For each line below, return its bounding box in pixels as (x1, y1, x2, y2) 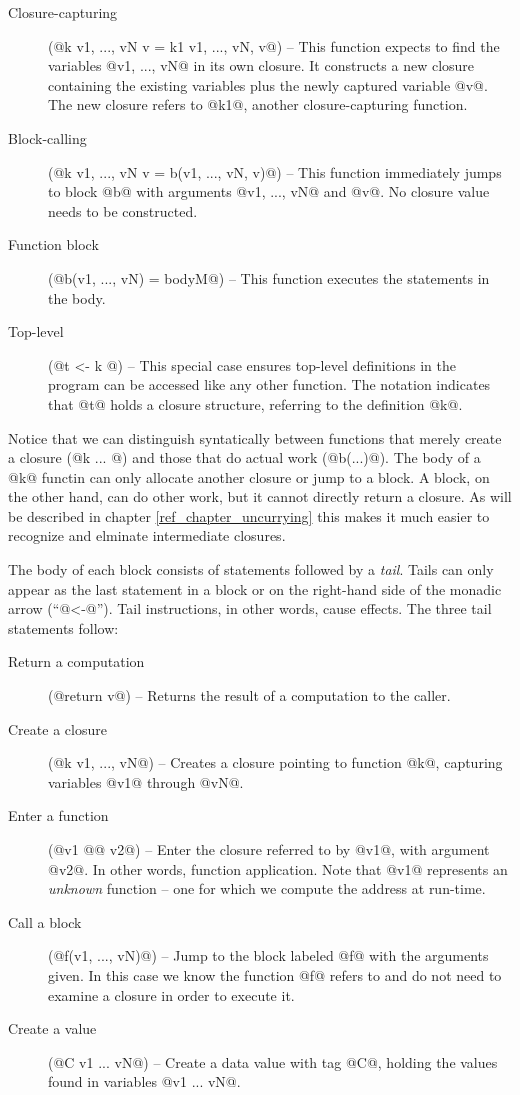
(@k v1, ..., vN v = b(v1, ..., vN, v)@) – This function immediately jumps (48, 161, 502, 182)
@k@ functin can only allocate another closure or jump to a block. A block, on (8, 466, 490, 487)
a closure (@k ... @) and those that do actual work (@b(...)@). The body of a (8, 447, 481, 468)
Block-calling (8, 127, 87, 148)
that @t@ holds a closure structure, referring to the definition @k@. (48, 393, 463, 414)
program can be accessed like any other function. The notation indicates (48, 374, 491, 395)
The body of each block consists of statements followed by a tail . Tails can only (8, 559, 494, 580)
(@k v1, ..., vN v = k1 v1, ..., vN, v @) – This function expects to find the (48, 35, 500, 56)
